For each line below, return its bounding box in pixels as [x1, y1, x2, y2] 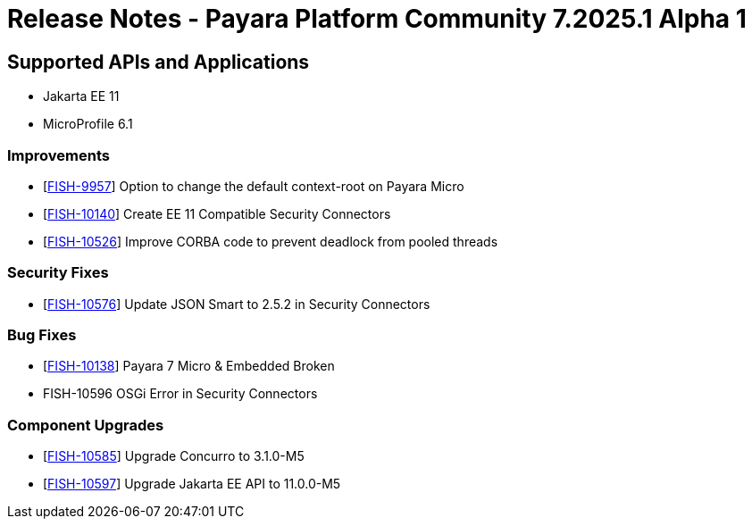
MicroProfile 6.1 [43, 116, 133, 132]
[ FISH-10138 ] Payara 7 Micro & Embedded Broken [43, 358, 335, 374]
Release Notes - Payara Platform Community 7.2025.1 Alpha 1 [7, 4, 747, 34]
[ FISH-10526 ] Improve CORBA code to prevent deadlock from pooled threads [43, 233, 498, 249]
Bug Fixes [7, 326, 77, 345]
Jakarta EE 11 [43, 88, 120, 104]
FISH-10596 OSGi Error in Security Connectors [43, 386, 318, 402]
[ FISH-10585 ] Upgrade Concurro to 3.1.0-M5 [43, 448, 305, 464]
